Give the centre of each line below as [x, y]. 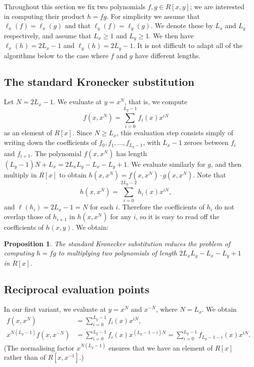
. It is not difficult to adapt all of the [188, 45]
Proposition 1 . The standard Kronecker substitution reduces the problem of [117, 243]
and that [78, 25]
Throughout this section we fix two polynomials [75, 6]
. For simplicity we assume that [153, 16]
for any [121, 216]
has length [131, 153]
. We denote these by [182, 25]
